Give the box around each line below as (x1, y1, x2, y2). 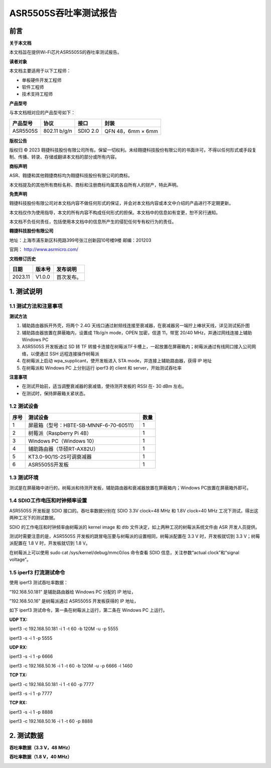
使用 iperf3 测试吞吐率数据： (9, 579, 69, 586)
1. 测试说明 (9, 287, 43, 296)
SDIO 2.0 (78, 127, 99, 134)
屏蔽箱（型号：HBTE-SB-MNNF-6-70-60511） (28, 422, 138, 429)
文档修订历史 (9, 256, 36, 262)
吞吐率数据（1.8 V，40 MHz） (9, 754, 72, 760)
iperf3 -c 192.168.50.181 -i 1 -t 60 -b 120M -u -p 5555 (9, 626, 118, 632)
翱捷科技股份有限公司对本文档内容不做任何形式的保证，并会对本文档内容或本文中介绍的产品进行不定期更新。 (9, 200, 233, 206)
